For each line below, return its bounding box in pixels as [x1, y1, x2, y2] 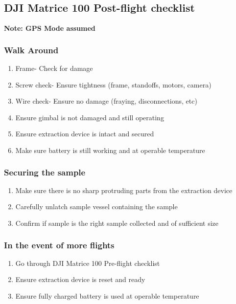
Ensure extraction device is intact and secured [15, 129, 154, 139]
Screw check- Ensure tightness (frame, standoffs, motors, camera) [15, 79, 212, 89]
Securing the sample [4, 166, 86, 178]
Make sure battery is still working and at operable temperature [15, 145, 205, 155]
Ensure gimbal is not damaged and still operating [15, 112, 164, 122]
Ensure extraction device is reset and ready [15, 274, 145, 284]
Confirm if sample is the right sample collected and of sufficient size [15, 217, 218, 228]
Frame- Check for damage [15, 63, 93, 73]
